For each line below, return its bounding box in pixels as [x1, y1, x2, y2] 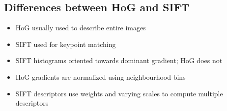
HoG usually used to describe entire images [15, 22, 146, 33]
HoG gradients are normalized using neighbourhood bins [15, 71, 186, 82]
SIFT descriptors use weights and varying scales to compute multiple [15, 88, 223, 98]
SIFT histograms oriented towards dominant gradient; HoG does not [15, 55, 223, 66]
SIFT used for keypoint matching [15, 39, 116, 49]
